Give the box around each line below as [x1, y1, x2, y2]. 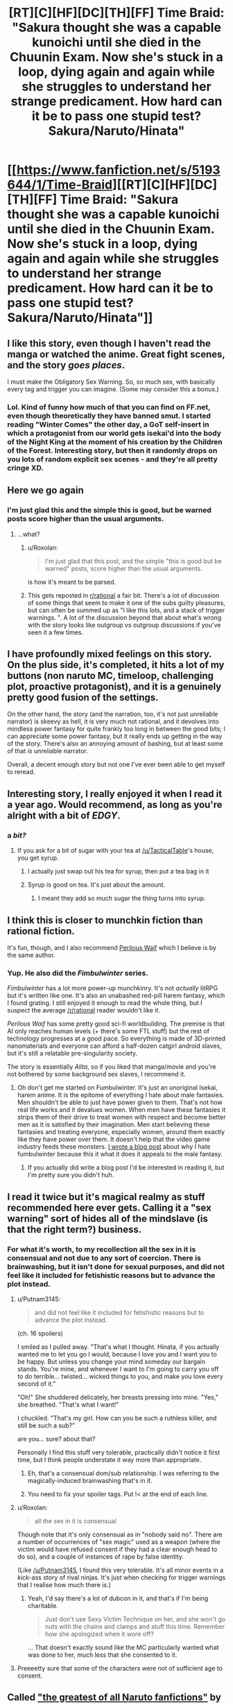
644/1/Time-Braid [7, 177, 113, 192]
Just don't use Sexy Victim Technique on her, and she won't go [44, 1614, 226, 1623]
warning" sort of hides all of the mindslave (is [7, 1213, 208, 1224]
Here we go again [7, 484, 85, 496]
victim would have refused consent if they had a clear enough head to [17, 1545, 218, 1553]
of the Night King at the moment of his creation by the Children [7, 436, 223, 446]
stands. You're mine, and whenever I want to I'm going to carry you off [17, 1364, 219, 1373]
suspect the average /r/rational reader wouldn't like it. [7, 1006, 161, 1015]
